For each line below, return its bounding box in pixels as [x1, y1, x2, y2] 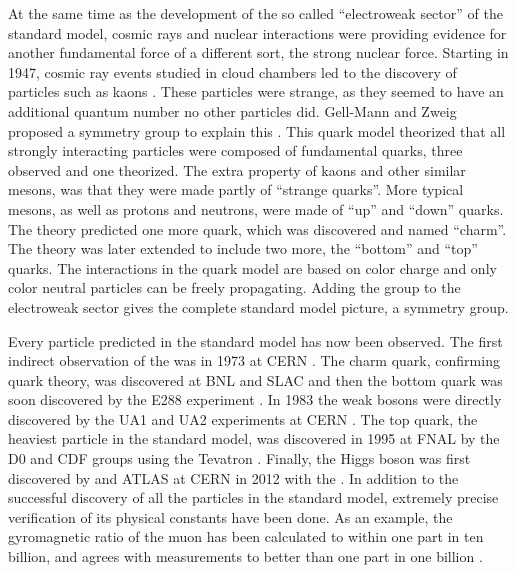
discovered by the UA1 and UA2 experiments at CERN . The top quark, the [8, 408, 478, 429]
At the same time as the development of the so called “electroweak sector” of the [8, 3, 503, 23]
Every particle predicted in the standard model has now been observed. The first [8, 330, 503, 351]
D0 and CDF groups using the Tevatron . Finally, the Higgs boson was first [8, 448, 471, 469]
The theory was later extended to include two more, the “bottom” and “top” [8, 238, 478, 259]
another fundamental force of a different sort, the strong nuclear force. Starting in [8, 42, 509, 63]
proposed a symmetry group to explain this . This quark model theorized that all [8, 120, 506, 141]
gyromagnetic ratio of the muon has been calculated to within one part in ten [8, 526, 484, 547]
